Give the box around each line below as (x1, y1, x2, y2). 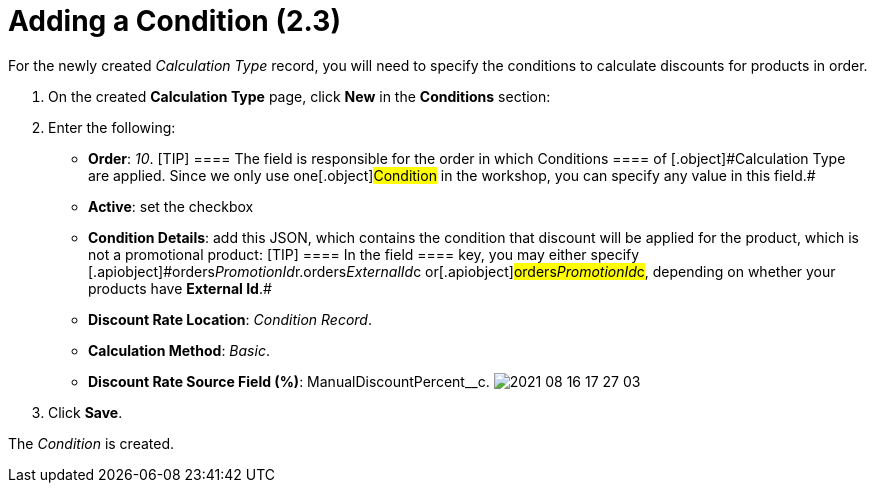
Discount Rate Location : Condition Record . (88, 310, 372, 328)
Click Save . (48, 403, 123, 421)
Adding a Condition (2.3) (8, 4, 341, 38)
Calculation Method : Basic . (88, 341, 270, 359)
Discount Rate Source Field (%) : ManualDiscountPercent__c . (88, 372, 490, 390)
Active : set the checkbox (88, 197, 254, 215)
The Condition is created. (8, 434, 175, 452)
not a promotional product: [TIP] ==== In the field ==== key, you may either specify (88, 245, 640, 263)
